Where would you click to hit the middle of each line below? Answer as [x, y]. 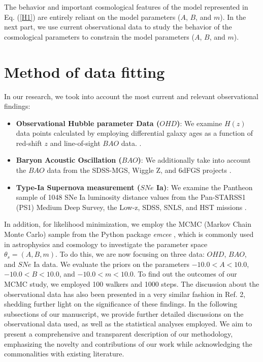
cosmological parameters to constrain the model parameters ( [99, 36]
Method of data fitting [85, 71]
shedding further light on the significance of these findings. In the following [121, 304]
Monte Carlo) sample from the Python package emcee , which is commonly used [129, 234]
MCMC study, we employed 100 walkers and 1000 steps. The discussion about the [132, 284]
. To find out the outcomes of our [185, 274]
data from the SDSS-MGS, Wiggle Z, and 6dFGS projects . [139, 170]
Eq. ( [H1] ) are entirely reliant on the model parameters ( [92, 17]
